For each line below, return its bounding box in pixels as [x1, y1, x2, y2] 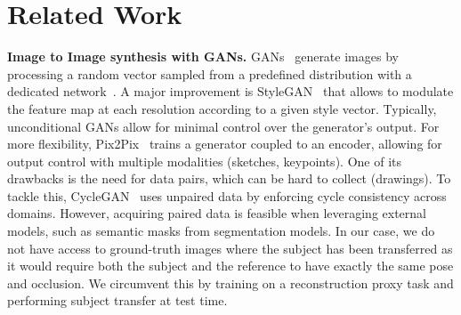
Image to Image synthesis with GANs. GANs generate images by [7, 47, 399, 66]
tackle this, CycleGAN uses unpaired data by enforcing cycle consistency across [7, 186, 447, 205]
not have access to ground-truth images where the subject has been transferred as [7, 238, 453, 257]
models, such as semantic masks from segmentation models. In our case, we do [7, 222, 435, 240]
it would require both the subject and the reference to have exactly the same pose [7, 256, 454, 275]
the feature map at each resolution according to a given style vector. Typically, [7, 99, 437, 117]
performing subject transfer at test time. [7, 291, 228, 310]
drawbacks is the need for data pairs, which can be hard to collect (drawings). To [7, 169, 451, 188]
